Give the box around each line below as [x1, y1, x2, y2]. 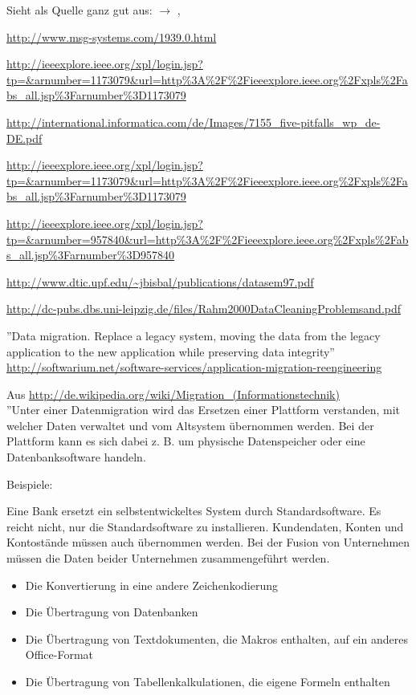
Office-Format [25, 646, 94, 663]
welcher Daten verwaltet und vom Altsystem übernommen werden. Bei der [6, 417, 374, 433]
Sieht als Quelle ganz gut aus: [6, 2, 153, 18]
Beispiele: [6, 475, 53, 492]
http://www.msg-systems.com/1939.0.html [6, 28, 217, 45]
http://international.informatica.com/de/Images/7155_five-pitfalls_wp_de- [6, 113, 381, 130]
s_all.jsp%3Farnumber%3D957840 [6, 246, 175, 263]
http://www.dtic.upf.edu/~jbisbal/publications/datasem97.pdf [6, 273, 314, 290]
